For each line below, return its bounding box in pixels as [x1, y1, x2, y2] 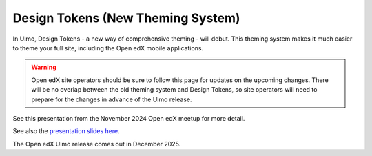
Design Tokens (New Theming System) [12, 10, 240, 26]
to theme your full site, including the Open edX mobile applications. [12, 43, 204, 52]
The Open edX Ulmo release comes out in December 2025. [12, 139, 181, 148]
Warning [31, 63, 56, 72]
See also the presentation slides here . [12, 127, 120, 135]
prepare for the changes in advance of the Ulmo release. [31, 95, 192, 104]
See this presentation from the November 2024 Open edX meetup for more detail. [12, 114, 245, 122]
